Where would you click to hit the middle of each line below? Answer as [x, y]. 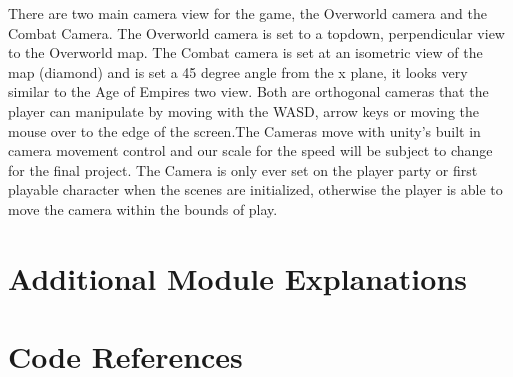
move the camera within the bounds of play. [143, 208]
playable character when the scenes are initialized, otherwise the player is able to [255, 189]
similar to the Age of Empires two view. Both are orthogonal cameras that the [248, 91]
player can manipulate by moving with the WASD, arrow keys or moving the [243, 110]
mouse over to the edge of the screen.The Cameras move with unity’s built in [244, 130]
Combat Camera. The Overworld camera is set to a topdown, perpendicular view [256, 32]
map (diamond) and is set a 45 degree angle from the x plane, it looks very [238, 71]
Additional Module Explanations [238, 277]
